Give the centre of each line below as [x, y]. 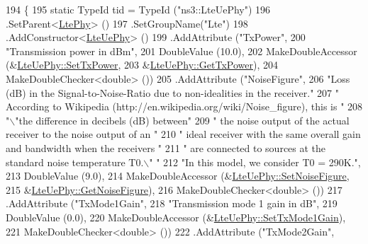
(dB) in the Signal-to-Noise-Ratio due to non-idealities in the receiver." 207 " [172, 92]
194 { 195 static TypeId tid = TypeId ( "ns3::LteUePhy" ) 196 [138, 9]
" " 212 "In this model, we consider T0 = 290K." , [255, 162]
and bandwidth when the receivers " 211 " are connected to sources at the [166, 147]
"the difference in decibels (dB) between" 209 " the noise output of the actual [182, 120]
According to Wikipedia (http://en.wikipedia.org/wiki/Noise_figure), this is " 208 [184, 106]
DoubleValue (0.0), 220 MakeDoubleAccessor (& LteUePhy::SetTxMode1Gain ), [176, 217]
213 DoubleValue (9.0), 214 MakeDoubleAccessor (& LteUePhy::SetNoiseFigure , [178, 176]
